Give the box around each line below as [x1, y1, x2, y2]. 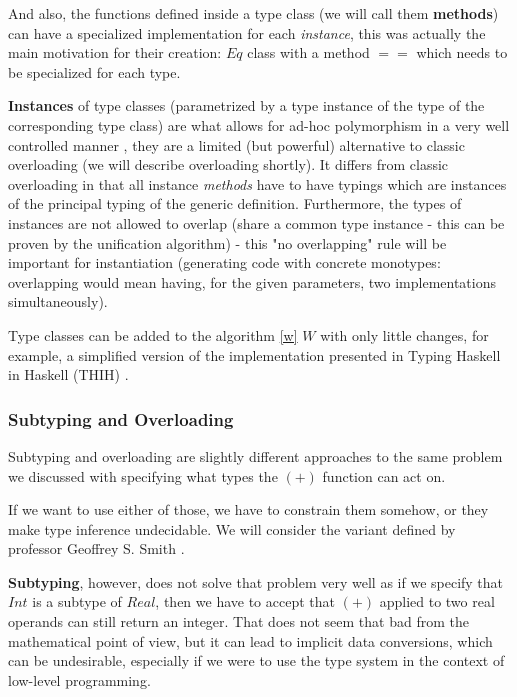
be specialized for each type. [8, 61, 181, 82]
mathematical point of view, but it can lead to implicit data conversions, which [8, 630, 493, 651]
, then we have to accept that [155, 591, 335, 612]
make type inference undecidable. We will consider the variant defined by [8, 518, 456, 539]
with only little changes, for [320, 324, 489, 345]
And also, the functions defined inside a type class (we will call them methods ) [8, 3, 499, 23]
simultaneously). [8, 291, 108, 312]
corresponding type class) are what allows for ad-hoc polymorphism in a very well [8, 114, 510, 135]
